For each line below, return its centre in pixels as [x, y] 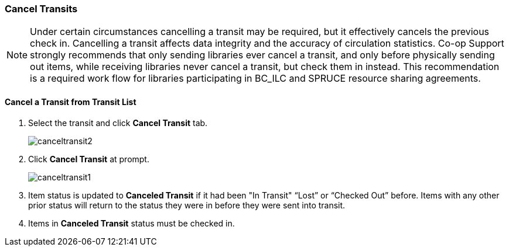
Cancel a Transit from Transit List [71, 102]
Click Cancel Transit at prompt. [89, 159]
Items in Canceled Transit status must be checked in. [131, 223]
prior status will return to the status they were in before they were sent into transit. [187, 205]
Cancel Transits [41, 9]
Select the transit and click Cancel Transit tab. [118, 123]
